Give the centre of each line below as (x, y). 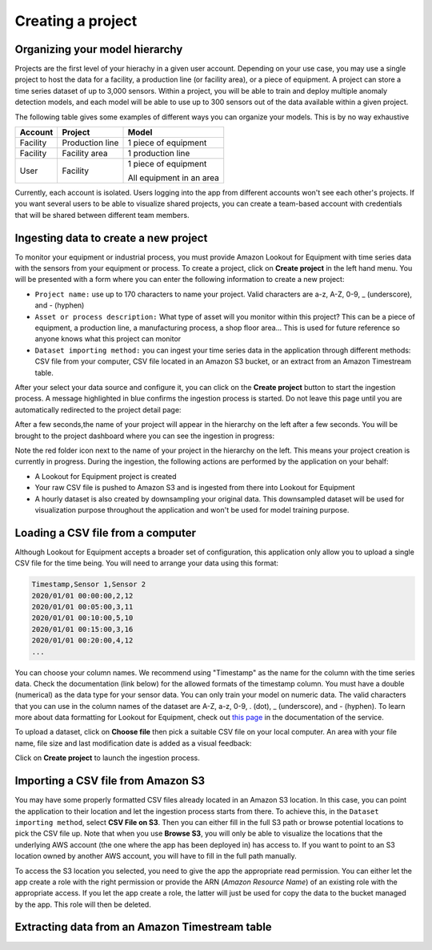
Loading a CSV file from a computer (105, 533)
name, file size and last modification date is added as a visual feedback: (133, 743)
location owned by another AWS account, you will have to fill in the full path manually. (156, 856)
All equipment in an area (173, 178)
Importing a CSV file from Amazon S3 (110, 781)
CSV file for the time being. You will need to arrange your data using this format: (147, 563)
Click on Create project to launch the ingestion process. (107, 758)
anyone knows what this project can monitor (108, 339)
